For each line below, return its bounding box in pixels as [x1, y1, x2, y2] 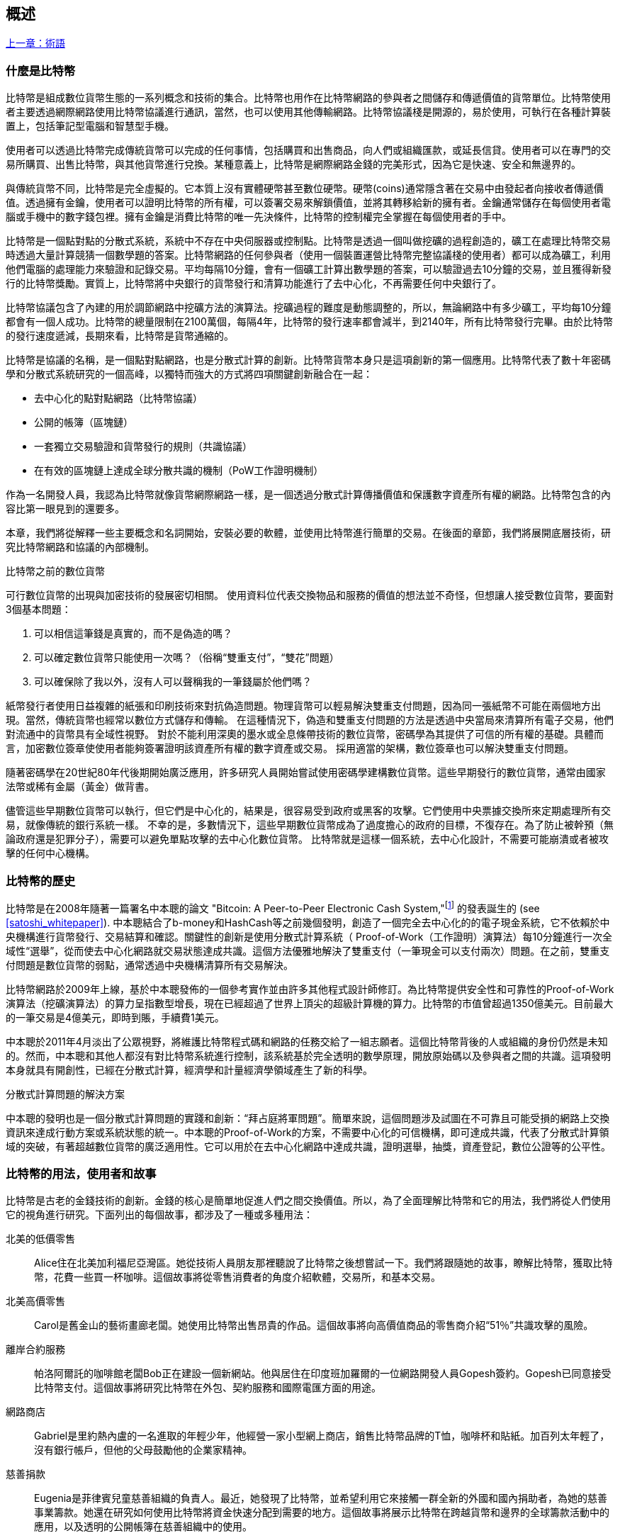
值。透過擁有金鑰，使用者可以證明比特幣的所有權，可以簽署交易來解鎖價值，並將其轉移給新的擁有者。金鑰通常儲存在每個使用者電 [6, 196, 611, 209]
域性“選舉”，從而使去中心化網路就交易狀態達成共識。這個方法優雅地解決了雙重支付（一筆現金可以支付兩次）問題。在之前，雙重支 [6, 944, 610, 957]
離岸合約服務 [6, 1343, 65, 1356]
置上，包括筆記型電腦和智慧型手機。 [6, 120, 174, 133]
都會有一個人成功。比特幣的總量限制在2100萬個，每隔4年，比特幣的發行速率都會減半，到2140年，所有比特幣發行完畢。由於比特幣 [6, 315, 614, 328]
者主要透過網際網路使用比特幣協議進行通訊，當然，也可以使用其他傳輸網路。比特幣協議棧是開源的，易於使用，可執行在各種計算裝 [6, 106, 611, 118]
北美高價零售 [6, 1295, 65, 1308]
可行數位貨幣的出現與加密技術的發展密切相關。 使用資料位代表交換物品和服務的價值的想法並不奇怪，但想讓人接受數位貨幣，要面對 [6, 589, 614, 602]
